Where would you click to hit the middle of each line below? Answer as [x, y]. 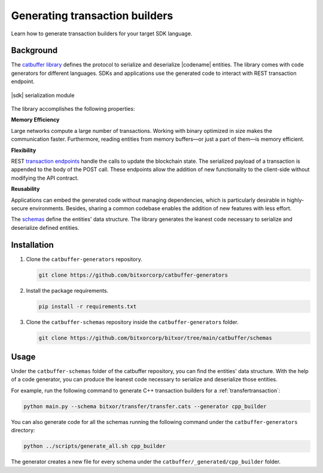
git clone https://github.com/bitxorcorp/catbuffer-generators [133, 275]
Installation [32, 245]
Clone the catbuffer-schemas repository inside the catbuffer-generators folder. [132, 322]
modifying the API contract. [45, 178]
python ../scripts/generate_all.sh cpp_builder [95, 446]
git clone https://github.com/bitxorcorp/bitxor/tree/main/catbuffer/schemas [155, 338]
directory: [23, 430]
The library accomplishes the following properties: [73, 109]
